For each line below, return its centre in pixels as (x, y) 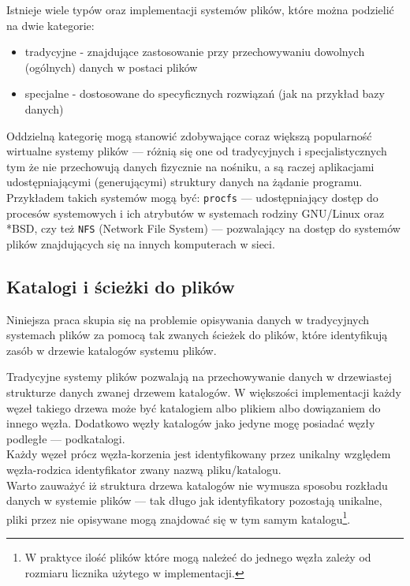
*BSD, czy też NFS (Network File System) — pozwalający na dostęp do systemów (203, 228)
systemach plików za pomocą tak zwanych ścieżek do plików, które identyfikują (197, 335)
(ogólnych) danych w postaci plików (111, 67)
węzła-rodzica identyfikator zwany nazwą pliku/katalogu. (144, 469)
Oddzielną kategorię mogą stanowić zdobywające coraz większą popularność (189, 135)
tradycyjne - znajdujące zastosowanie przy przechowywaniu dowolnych (195, 52)
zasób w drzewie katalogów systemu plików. (112, 350)
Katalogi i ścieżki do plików (121, 286)
